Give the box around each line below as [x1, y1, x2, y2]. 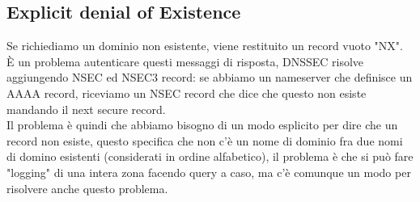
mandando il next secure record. [6, 100, 166, 117]
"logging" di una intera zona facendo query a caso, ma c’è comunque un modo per [6, 163, 411, 180]
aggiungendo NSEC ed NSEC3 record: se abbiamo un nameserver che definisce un [6, 69, 413, 86]
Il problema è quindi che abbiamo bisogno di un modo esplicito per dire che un [6, 116, 398, 133]
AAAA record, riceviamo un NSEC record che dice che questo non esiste [6, 84, 367, 101]
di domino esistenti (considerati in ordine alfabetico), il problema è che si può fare [6, 148, 414, 165]
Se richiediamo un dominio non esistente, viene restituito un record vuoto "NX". [6, 37, 403, 54]
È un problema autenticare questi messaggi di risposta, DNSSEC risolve [6, 53, 364, 69]
